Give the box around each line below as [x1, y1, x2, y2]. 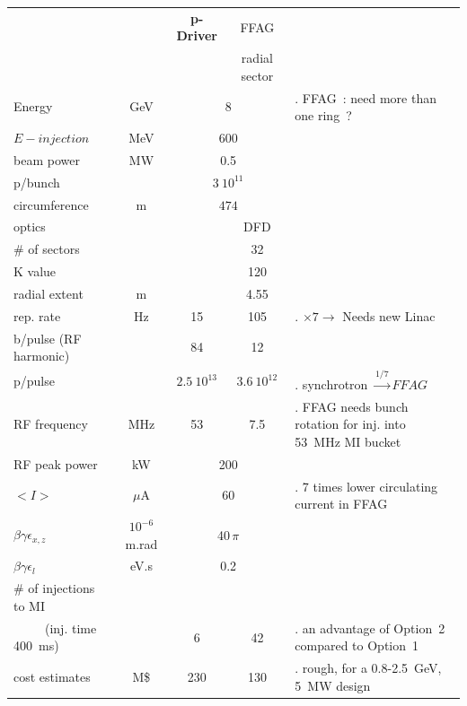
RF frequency [13, 414, 88, 433]
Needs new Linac [342, 306, 436, 325]
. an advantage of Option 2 [295, 618, 445, 637]
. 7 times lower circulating [295, 476, 438, 495]
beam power [13, 150, 80, 169]
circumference [13, 195, 89, 214]
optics [13, 217, 46, 236]
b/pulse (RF [13, 328, 82, 347]
